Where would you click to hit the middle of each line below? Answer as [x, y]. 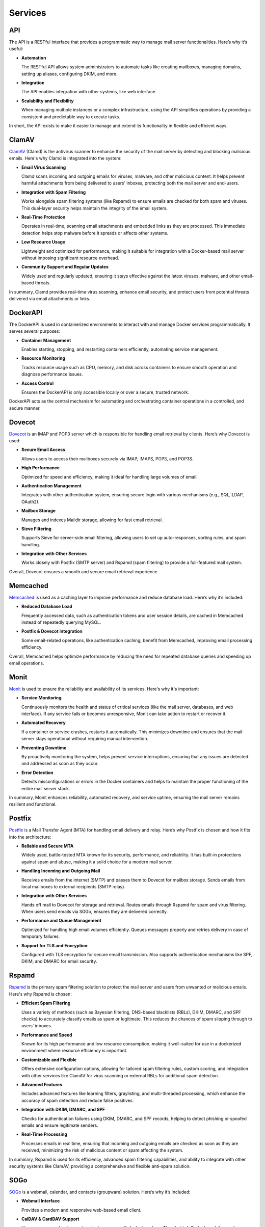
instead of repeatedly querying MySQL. [61, 622]
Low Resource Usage [43, 242]
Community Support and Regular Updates [65, 267]
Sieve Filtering [36, 529]
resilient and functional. [33, 804]
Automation [34, 58]
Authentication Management [52, 485]
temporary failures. [40, 936]
